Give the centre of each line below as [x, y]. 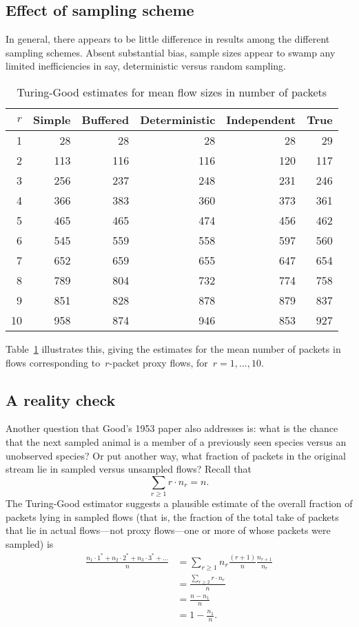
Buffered [105, 119]
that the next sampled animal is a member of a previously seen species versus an [176, 441]
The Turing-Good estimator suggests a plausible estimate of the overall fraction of [179, 503]
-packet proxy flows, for [158, 362]
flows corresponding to [53, 362]
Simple [52, 119]
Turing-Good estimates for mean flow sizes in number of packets [172, 92]
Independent [261, 119]
